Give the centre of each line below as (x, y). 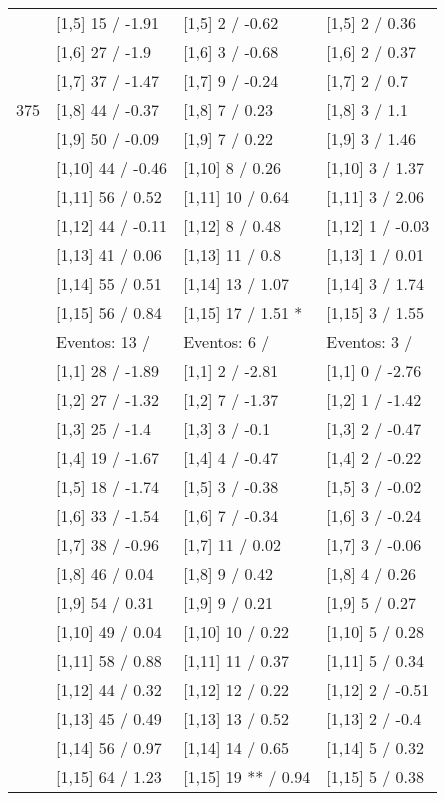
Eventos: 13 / (103, 341)
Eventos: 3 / (369, 341)
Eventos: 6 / (226, 341)
